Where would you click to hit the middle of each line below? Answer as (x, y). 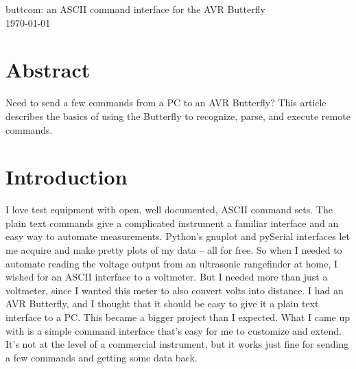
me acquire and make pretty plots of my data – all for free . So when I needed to (174, 250)
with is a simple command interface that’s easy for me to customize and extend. (174, 330)
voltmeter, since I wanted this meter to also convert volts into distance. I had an (175, 290)
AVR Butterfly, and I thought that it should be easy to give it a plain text (162, 303)
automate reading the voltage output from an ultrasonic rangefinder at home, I (172, 263)
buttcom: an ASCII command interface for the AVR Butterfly (135, 9)
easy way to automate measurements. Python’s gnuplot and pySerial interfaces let (178, 236)
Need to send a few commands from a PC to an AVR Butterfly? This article (166, 103)
